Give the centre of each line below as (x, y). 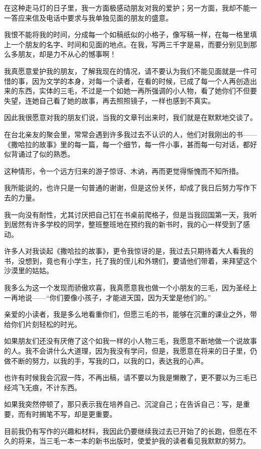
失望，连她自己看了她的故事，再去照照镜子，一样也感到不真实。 (109, 100)
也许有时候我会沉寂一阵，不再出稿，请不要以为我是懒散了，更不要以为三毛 (127, 377)
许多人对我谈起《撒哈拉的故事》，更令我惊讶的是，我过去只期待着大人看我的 (129, 251)
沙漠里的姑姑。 (29, 270)
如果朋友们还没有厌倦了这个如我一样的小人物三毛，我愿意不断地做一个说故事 (130, 341)
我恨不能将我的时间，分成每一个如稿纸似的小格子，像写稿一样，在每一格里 (127, 34)
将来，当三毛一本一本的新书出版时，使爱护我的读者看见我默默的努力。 (134, 441)
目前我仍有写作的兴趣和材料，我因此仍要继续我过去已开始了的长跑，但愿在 (127, 431)
